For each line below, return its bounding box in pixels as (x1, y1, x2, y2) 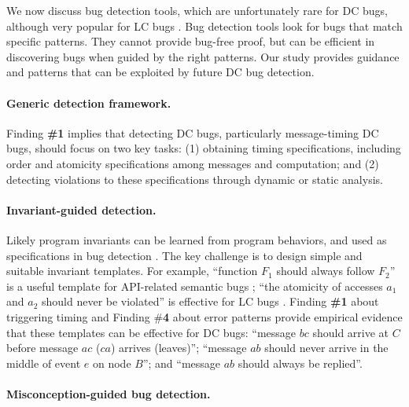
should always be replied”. (238, 354, 363, 371)
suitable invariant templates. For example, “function (6, 262, 258, 279)
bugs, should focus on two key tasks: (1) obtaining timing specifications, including (6, 140, 401, 156)
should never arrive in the (264, 339, 389, 356)
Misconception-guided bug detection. (6, 385, 211, 401)
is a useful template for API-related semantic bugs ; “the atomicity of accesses (6, 277, 383, 294)
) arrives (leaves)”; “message (110, 339, 247, 356)
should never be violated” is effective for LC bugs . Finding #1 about (41, 293, 379, 310)
